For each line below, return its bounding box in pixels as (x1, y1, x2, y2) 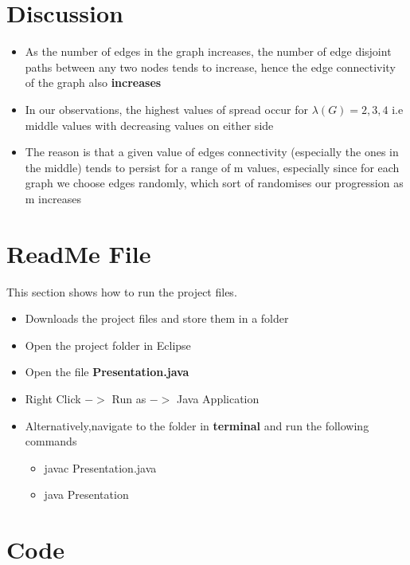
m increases (25, 190, 81, 206)
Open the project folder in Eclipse (25, 336, 191, 353)
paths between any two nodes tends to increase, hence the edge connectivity (25, 58, 396, 75)
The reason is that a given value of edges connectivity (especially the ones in (25, 143, 399, 160)
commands (25, 433, 77, 449)
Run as (111, 390, 146, 406)
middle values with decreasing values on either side (25, 116, 274, 133)
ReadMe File (6, 237, 151, 269)
